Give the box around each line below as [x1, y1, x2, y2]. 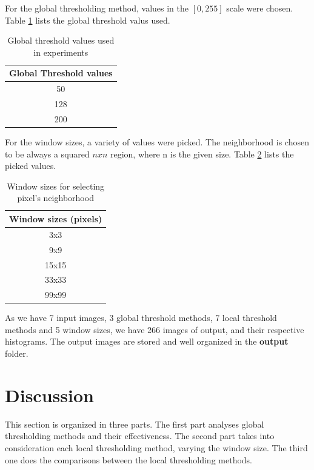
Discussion [5, 382, 94, 407]
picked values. [5, 159, 56, 172]
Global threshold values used [7, 34, 115, 47]
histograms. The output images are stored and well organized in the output [5, 335, 289, 348]
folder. [5, 347, 28, 360]
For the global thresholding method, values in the [5, 2, 189, 14]
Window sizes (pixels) [9, 212, 102, 225]
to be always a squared [5, 147, 90, 160]
